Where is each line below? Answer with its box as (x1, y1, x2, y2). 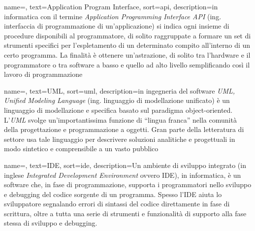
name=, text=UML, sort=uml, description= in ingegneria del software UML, (4, 85, 235, 96)
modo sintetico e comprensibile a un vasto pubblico (4, 143, 159, 154)
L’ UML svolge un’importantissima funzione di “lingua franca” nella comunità (4, 114, 237, 125)
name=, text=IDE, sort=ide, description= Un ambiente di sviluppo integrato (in (4, 160, 246, 170)
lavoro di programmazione (4, 69, 83, 79)
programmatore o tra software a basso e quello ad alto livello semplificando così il (4, 59, 250, 69)
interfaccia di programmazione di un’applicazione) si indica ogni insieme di (4, 21, 229, 31)
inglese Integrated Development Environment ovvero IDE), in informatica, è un (4, 169, 241, 180)
